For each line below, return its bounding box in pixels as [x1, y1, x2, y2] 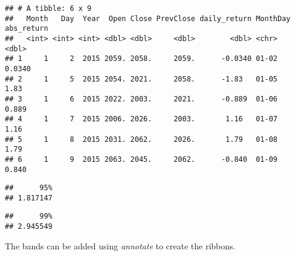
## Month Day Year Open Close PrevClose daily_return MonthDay [5, 14, 291, 23]
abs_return [5, 24, 48, 33]
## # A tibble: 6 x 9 [5, 4, 92, 13]
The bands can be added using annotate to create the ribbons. [5, 239, 236, 252]
